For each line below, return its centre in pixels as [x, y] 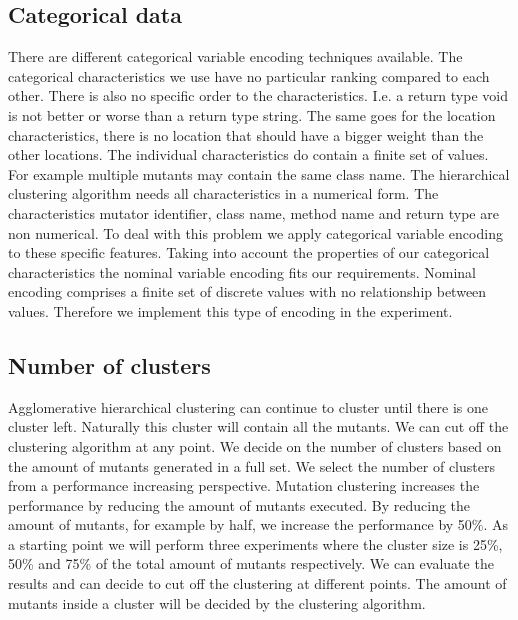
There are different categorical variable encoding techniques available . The [235, 56]
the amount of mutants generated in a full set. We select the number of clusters [251, 465]
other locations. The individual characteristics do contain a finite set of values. [248, 154]
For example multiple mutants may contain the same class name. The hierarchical [259, 173]
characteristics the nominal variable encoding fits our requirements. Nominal [242, 271]
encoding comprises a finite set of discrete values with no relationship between [247, 291]
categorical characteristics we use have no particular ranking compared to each [249, 75]
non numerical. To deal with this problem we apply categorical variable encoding [255, 232]
